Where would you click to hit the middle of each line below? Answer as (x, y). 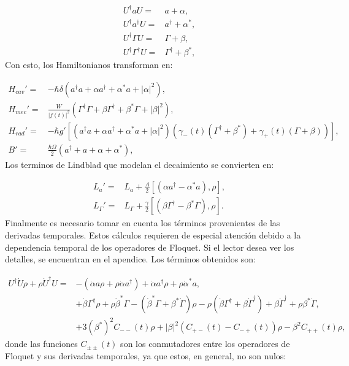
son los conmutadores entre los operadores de (205, 344)
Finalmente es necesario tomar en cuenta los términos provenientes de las (143, 223)
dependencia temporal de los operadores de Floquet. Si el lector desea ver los (150, 247)
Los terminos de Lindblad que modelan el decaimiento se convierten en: (140, 164)
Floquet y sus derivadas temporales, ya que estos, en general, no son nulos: (146, 355)
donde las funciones (41, 344)
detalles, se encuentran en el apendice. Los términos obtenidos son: (131, 259)
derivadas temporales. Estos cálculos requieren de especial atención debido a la (153, 234)
